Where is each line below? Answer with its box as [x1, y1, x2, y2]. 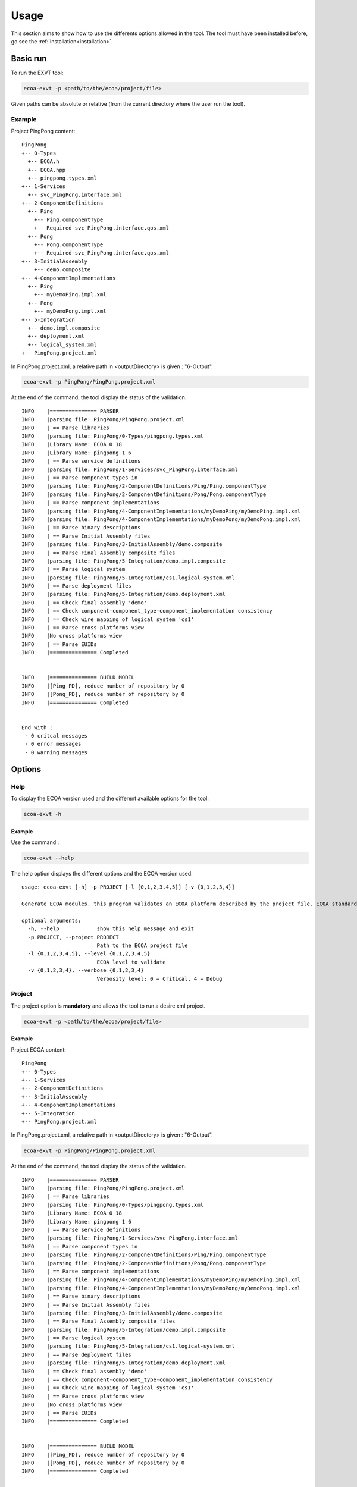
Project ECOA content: [11, 1046, 67, 1053]
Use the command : [11, 839, 59, 846]
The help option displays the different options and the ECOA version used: [11, 870, 193, 877]
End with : [21, 724, 54, 731]
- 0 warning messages [24, 749, 88, 755]
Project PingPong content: [11, 127, 76, 134]
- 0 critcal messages [24, 732, 88, 739]
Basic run [11, 54, 47, 64]
